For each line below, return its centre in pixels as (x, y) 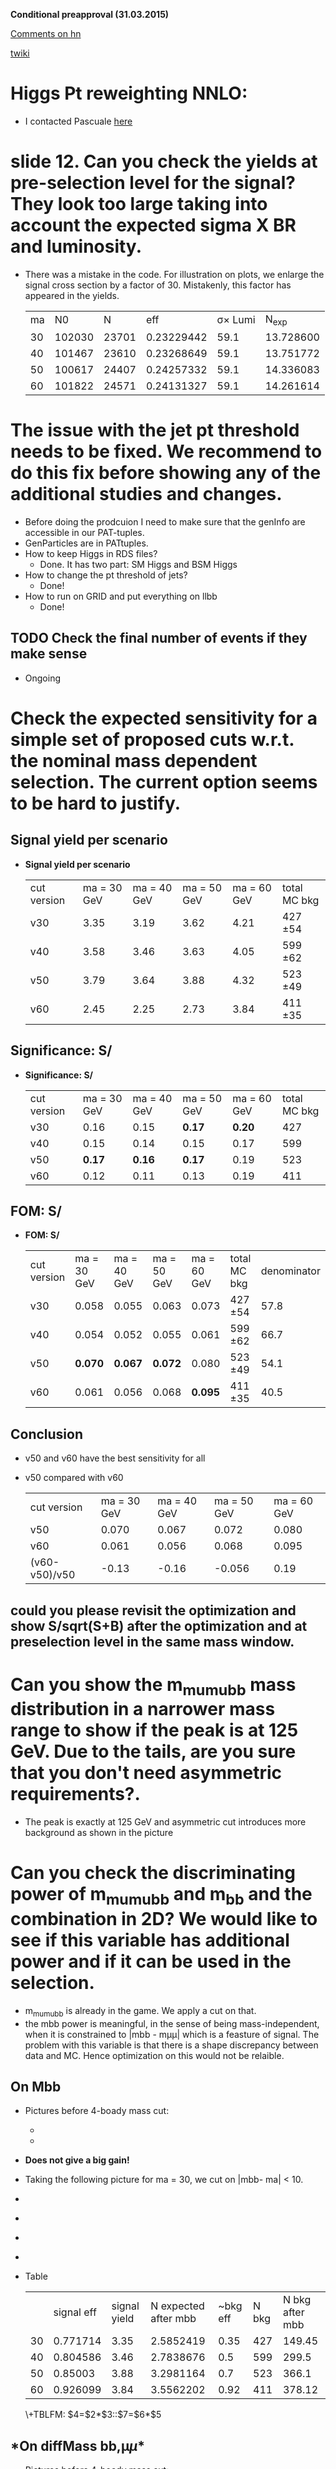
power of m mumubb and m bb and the (161, 1896)
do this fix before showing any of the (166, 473)
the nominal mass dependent (134, 761)
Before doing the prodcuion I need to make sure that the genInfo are (165, 522)
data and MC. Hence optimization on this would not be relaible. (154, 2055)
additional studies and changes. (146, 494)
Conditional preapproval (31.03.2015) (90, 14)
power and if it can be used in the (151, 1961)
